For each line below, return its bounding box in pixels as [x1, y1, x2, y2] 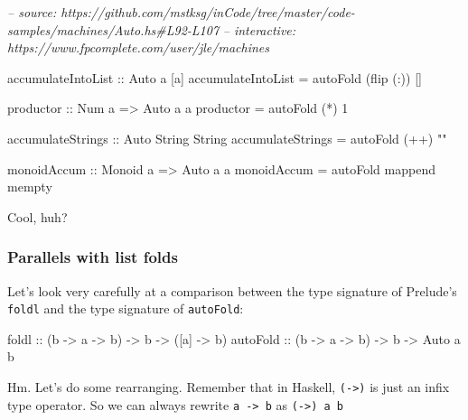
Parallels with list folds [7, 246, 178, 268]
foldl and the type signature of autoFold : [7, 299, 244, 318]
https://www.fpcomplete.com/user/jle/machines [7, 38, 269, 57]
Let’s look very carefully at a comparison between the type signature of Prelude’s [7, 281, 457, 300]
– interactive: [222, 20, 296, 39]
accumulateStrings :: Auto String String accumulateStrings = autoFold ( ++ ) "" [7, 128, 447, 147]
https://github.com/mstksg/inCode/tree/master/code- [61, 3, 355, 21]
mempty [7, 177, 52, 196]
